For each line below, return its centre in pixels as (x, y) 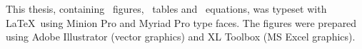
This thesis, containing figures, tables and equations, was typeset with (166, 9)
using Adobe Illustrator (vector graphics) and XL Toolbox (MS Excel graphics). (181, 37)
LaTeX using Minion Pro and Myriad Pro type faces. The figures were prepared (181, 22)
